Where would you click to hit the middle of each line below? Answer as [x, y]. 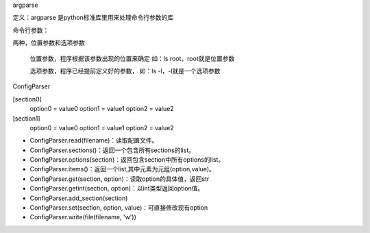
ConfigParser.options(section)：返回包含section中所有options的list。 [127, 160]
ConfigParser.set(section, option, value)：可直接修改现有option [119, 208]
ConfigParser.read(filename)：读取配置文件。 [94, 140]
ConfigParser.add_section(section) [79, 198]
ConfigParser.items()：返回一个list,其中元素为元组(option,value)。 [123, 169]
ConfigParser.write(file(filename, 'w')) [83, 217]
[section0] [27, 99]
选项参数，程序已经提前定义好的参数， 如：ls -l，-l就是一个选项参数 [125, 71]
